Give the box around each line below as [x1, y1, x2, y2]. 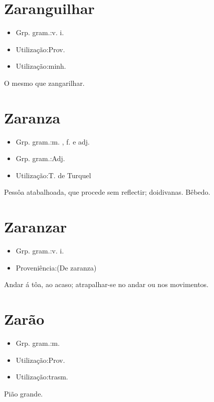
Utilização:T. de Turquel [16, 170, 91, 180]
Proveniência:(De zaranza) [16, 262, 97, 273]
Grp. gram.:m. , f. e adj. [16, 136, 90, 147]
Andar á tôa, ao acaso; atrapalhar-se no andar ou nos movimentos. [4, 279, 209, 290]
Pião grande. [4, 388, 43, 398]
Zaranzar [4, 216, 67, 237]
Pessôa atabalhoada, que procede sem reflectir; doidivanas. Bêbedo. [4, 187, 210, 197]
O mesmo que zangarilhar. [4, 77, 85, 88]
